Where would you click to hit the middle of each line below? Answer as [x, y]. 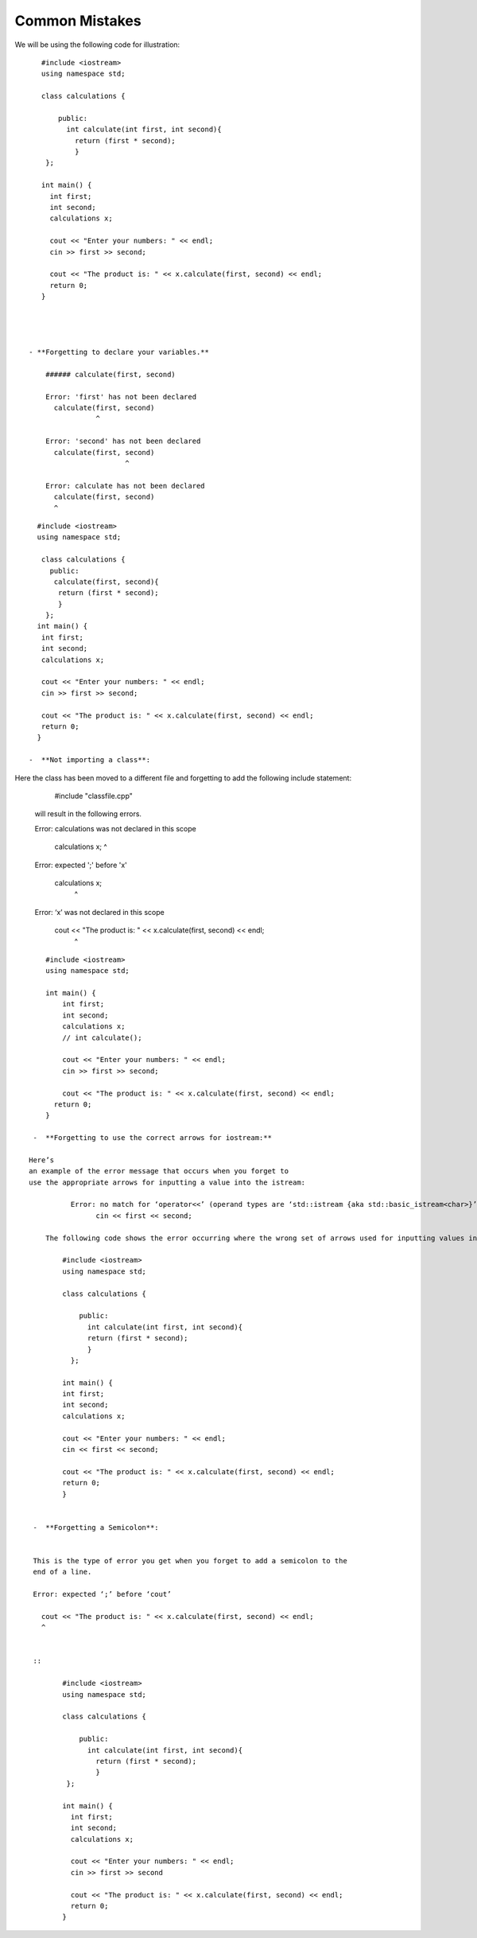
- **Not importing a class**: [90, 760]
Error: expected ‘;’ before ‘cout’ [102, 1594]
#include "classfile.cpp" [93, 796]
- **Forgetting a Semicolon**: [96, 1527]
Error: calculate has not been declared [125, 486]
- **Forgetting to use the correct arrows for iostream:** [152, 1138]
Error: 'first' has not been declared [121, 397]
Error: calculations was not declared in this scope [115, 828]
